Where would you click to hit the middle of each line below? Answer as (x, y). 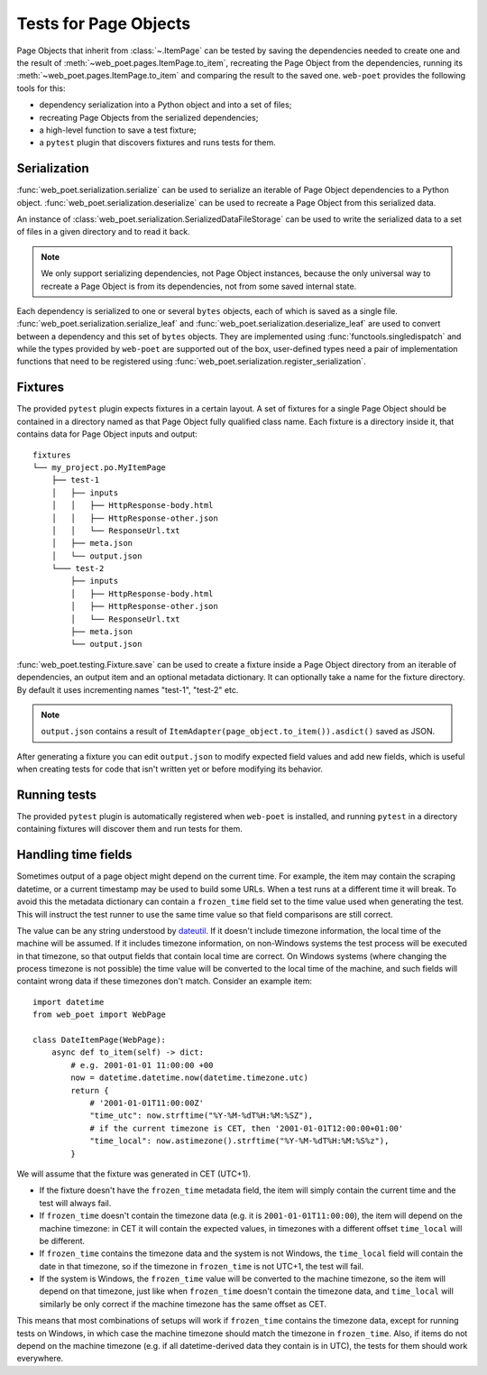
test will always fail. (75, 1203)
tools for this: (41, 88)
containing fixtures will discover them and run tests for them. (129, 829)
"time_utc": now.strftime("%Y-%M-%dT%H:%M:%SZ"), (202, 1116)
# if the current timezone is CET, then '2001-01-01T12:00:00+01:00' (247, 1128)
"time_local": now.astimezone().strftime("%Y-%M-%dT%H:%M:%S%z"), (239, 1141)
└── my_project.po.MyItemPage (100, 467)
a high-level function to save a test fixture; (118, 130)
